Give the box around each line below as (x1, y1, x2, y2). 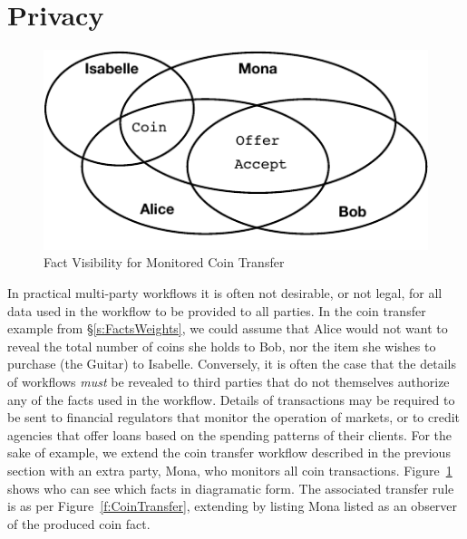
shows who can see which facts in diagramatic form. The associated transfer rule (7, 478, 454, 497)
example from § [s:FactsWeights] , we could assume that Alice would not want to (7, 319, 448, 338)
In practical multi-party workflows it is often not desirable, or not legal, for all (7, 284, 443, 303)
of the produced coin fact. (7, 514, 151, 533)
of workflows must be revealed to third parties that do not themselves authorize (7, 371, 450, 390)
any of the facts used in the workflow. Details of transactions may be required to (7, 390, 455, 409)
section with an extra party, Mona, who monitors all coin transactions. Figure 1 (7, 460, 452, 479)
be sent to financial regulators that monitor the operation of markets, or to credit (7, 408, 461, 427)
